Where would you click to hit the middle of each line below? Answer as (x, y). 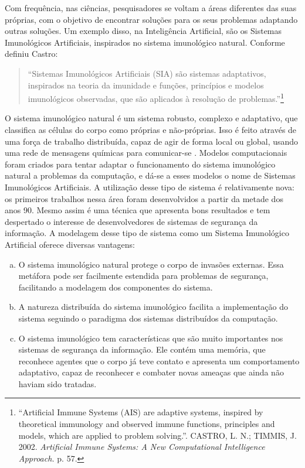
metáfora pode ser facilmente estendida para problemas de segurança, (143, 276)
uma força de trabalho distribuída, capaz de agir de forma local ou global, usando (152, 141)
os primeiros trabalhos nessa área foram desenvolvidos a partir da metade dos (144, 198)
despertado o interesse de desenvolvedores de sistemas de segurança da (131, 221)
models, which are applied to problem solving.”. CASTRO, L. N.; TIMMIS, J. (157, 435)
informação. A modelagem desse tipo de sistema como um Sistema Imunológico (147, 233)
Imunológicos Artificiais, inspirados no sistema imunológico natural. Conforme (145, 42)
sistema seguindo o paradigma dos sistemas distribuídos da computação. (148, 318)
